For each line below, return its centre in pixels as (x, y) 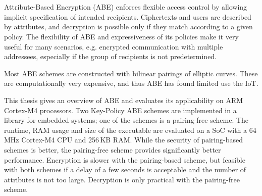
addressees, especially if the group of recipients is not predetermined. (111, 56)
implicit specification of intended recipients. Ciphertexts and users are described (128, 16)
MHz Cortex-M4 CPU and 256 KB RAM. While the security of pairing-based (123, 140)
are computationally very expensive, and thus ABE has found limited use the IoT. (131, 83)
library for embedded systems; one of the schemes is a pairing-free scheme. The (126, 120)
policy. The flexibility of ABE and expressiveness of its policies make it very (121, 36)
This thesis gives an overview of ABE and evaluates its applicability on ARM (124, 100)
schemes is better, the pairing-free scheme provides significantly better (113, 149)
